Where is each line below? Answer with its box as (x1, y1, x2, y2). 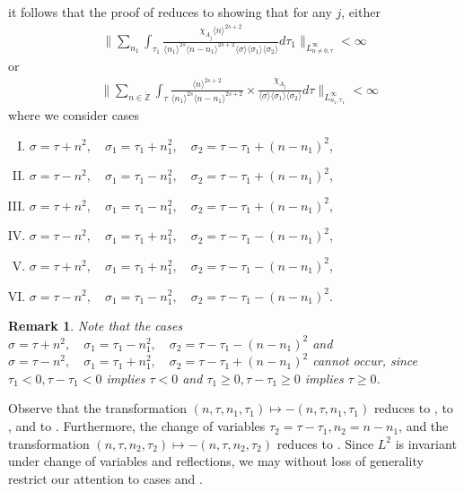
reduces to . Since (276, 434, 374, 452)
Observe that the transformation (8, 399, 188, 418)
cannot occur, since (312, 351, 417, 370)
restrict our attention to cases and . (8, 469, 203, 487)
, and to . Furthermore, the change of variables (8, 417, 266, 435)
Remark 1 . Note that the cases (8, 316, 183, 335)
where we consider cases (8, 105, 140, 124)
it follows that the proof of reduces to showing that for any (8, 3, 332, 21)
